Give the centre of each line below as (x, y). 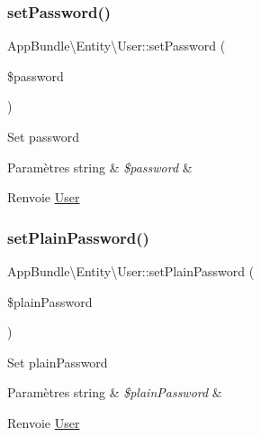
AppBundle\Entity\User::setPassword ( (117, 46)
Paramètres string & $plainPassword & (115, 392)
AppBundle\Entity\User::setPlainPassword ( (131, 271)
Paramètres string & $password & (100, 167)
